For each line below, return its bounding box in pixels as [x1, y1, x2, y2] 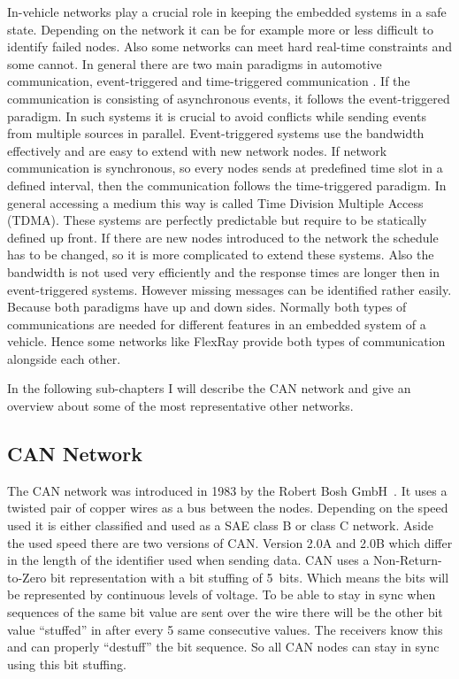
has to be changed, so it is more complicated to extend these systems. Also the [7, 245, 434, 264]
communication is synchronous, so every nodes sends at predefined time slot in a [7, 158, 443, 177]
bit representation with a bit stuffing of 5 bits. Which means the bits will [50, 567, 449, 586]
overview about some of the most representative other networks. [7, 397, 354, 415]
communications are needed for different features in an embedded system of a [7, 314, 426, 333]
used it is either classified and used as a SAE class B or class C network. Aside [7, 516, 433, 535]
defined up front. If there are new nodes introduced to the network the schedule [7, 228, 439, 246]
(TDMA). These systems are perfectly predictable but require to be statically [7, 211, 427, 229]
